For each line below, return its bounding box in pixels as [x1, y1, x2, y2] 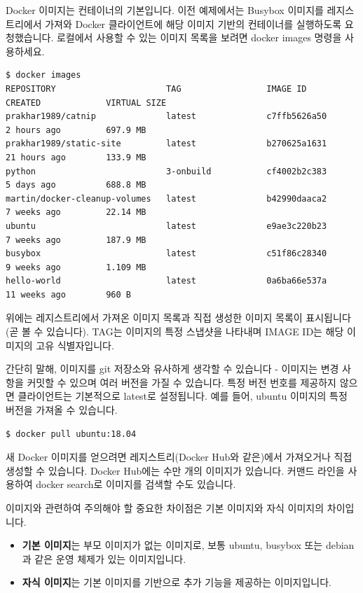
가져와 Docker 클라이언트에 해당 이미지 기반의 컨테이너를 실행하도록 [45, 16, 342, 31]
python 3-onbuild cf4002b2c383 [6, 166, 327, 176]
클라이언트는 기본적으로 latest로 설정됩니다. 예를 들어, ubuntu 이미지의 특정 [18, 389, 348, 403]
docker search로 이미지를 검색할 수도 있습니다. [36, 477, 236, 491]
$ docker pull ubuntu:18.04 [6, 428, 137, 439]
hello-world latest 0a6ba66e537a [6, 276, 327, 286]
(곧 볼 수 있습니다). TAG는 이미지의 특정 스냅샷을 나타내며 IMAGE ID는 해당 [6, 324, 344, 339]
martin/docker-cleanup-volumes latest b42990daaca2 [6, 193, 327, 204]
